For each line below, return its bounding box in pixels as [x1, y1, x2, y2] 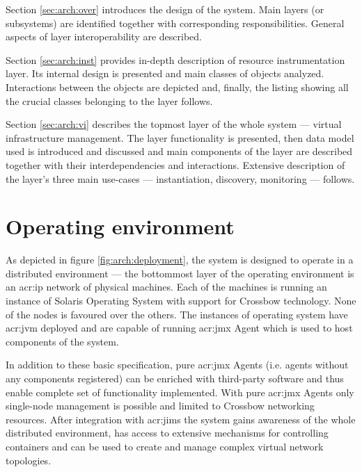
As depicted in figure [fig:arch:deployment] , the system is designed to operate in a [6, 252, 354, 267]
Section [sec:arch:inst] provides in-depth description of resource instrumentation [6, 52, 345, 67]
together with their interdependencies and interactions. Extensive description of [6, 157, 345, 172]
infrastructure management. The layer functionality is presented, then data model [6, 130, 354, 145]
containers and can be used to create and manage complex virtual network [6, 439, 324, 453]
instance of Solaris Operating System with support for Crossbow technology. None [6, 293, 356, 308]
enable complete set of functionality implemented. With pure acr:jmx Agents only [6, 384, 354, 399]
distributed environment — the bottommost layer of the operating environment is [6, 266, 354, 280]
